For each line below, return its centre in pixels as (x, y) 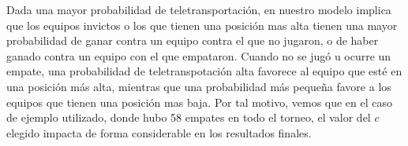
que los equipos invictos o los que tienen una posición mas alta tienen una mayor (202, 25)
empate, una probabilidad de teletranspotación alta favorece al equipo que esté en (204, 71)
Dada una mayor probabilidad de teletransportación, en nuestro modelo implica (199, 9)
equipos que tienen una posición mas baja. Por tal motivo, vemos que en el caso (200, 102)
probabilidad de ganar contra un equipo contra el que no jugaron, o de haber (193, 40)
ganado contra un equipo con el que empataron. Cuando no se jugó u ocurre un (199, 55)
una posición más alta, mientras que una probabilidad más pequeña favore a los (199, 86)
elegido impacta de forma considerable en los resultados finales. (159, 132)
